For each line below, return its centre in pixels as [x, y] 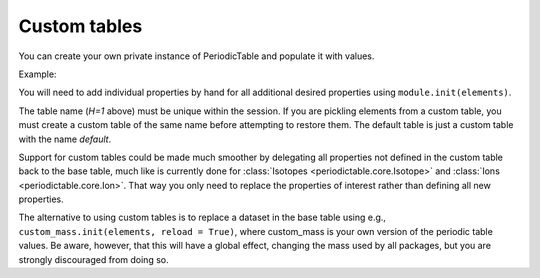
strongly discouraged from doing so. [93, 259]
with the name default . [65, 139]
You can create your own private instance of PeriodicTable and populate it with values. [196, 56]
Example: [37, 74]
